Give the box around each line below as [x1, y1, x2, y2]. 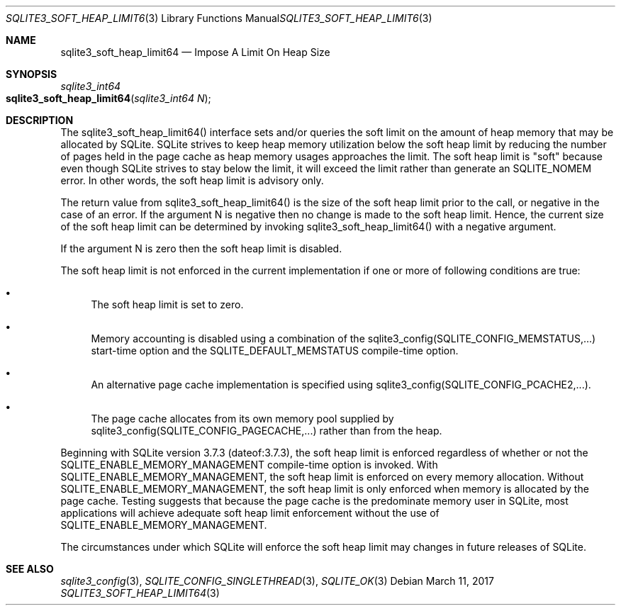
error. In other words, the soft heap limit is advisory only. [60, 174, 324, 186]
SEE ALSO [6, 563, 54, 575]
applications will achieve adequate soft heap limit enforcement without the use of [60, 507, 440, 519]
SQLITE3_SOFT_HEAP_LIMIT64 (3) [60, 587, 220, 599]
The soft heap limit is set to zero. [91, 298, 244, 310]
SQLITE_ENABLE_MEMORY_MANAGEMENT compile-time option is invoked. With [60, 459, 438, 471]
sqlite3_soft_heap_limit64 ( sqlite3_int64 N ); [6, 92, 211, 104]
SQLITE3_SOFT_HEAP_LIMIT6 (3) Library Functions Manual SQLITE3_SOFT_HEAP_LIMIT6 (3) [6, 12, 432, 24]
